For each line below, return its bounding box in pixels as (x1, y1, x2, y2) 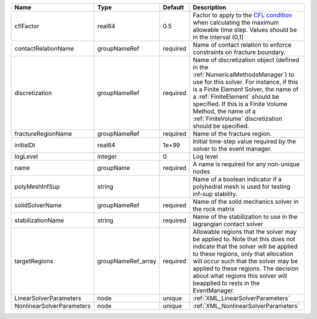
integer (97, 153, 117, 160)
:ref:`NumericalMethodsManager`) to (193, 70, 295, 79)
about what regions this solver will (193, 272, 288, 280)
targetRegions (14, 257, 53, 265)
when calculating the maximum (193, 18, 279, 26)
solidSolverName (14, 202, 62, 209)
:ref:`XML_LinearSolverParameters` (193, 294, 290, 302)
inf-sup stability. (193, 190, 238, 198)
